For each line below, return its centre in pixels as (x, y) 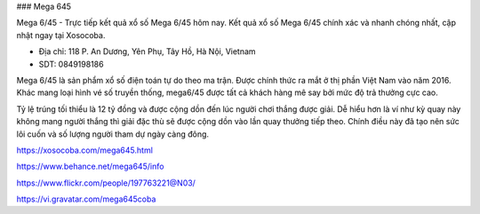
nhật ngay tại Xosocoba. (61, 35)
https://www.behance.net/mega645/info (90, 166)
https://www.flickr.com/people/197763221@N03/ (106, 183)
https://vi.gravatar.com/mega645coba (86, 199)
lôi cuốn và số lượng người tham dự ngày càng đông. (112, 134)
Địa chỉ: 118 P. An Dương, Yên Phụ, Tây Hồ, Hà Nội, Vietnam (148, 52)
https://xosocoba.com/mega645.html (84, 150)
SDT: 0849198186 (71, 64)
